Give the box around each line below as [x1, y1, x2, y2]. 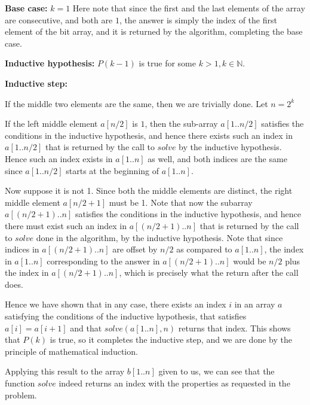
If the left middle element [5, 117, 98, 130]
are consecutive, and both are [5, 13, 113, 26]
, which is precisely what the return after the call [119, 266, 299, 279]
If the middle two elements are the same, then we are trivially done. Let [5, 97, 268, 109]
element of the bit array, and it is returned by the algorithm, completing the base [5, 25, 303, 38]
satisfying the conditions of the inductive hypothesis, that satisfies [5, 310, 247, 322]
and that [70, 321, 102, 334]
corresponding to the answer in [47, 254, 160, 267]
